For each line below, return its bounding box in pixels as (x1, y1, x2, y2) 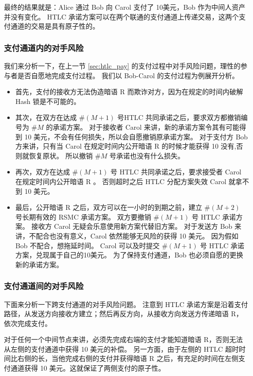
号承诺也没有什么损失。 (109, 150, 185, 160)
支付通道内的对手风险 (4, 41, 84, 53)
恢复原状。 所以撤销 (29, 150, 93, 160)
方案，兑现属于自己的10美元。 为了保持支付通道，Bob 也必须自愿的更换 (15, 250, 243, 260)
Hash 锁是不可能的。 (15, 96, 81, 106)
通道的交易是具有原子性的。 (10, 21, 99, 31)
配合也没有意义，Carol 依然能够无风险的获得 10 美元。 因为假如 (36, 230, 238, 240)
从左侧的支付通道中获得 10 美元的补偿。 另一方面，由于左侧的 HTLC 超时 (4, 343, 239, 354)
